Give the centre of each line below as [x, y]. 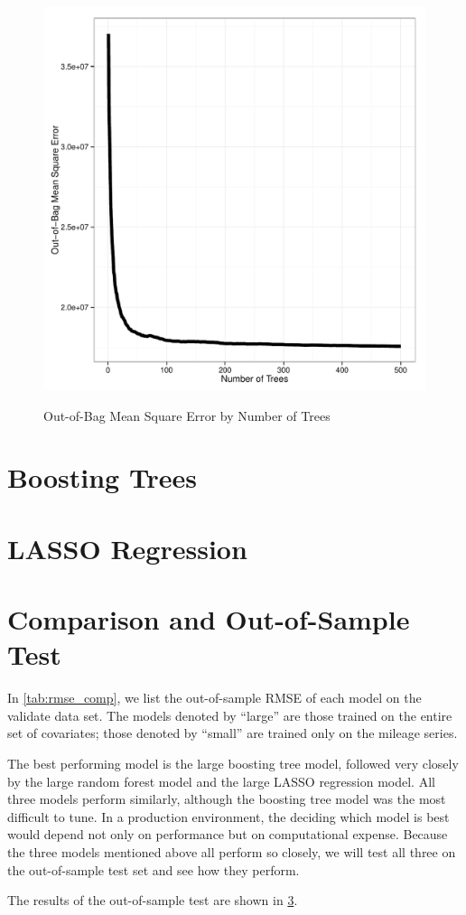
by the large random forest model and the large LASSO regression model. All [221, 781]
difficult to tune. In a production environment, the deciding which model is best [228, 816]
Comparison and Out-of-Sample [209, 619]
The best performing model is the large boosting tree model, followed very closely [233, 764]
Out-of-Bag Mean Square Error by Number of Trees [187, 415]
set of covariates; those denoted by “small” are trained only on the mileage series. [233, 733]
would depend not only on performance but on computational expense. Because [228, 834]
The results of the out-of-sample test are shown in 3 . [153, 900]
